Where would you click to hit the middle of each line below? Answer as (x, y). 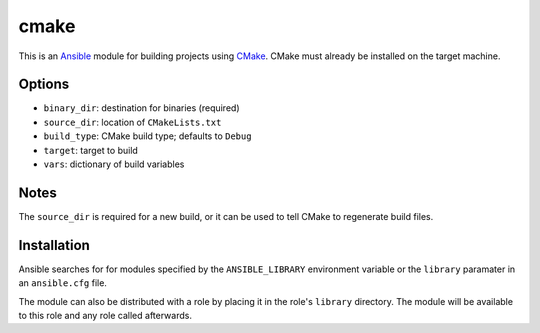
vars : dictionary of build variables (114, 164)
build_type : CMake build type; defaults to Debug (147, 136)
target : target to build (91, 150)
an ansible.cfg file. (62, 283)
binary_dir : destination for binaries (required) (141, 108)
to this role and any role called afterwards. (105, 315)
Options (44, 84)
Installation (54, 245)
